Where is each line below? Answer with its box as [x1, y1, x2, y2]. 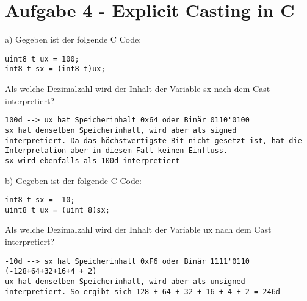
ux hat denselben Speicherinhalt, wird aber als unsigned [5, 277, 245, 286]
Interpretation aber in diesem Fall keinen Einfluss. [5, 146, 228, 155]
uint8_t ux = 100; [5, 54, 79, 63]
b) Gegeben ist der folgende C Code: [5, 174, 142, 186]
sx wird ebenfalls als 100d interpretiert [5, 156, 180, 165]
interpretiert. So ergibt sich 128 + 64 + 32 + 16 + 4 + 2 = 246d [5, 287, 281, 296]
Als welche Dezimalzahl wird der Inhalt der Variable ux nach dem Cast [5, 223, 272, 236]
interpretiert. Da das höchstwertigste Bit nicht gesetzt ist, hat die [5, 136, 302, 145]
